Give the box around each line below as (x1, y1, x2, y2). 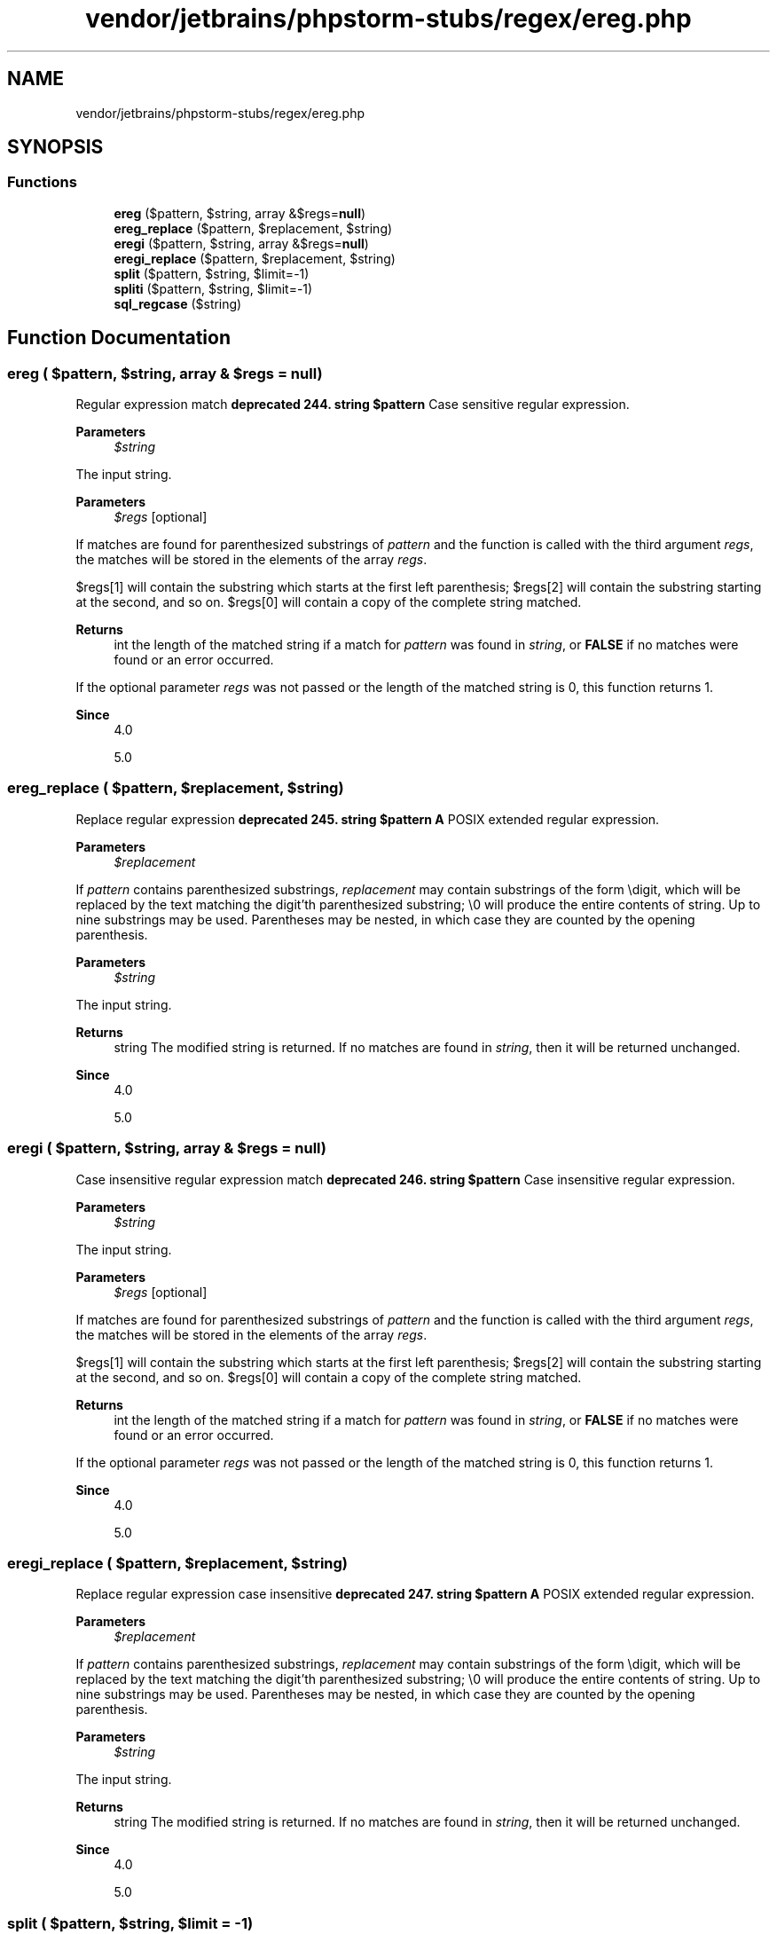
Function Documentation (7, 326, 231, 350)
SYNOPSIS (7, 136, 104, 159)
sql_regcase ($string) (114, 295, 242, 311)
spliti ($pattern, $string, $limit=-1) (114, 280, 313, 296)
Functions (7, 173, 77, 192)
